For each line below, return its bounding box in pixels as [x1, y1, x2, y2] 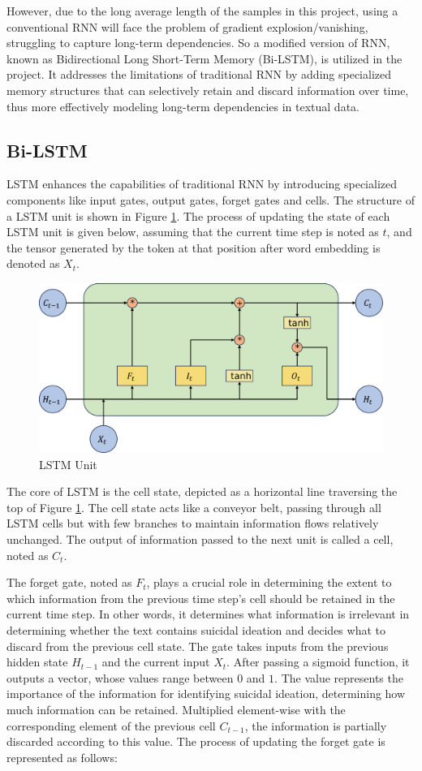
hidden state [6, 653, 68, 670]
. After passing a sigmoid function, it [226, 653, 410, 670]
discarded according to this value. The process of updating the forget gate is [6, 733, 385, 750]
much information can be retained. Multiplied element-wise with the [6, 700, 346, 717]
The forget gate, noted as [6, 574, 132, 591]
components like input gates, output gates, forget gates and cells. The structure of [6, 191, 416, 208]
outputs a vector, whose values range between [6, 669, 234, 686]
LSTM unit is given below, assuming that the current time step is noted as [6, 223, 379, 240]
